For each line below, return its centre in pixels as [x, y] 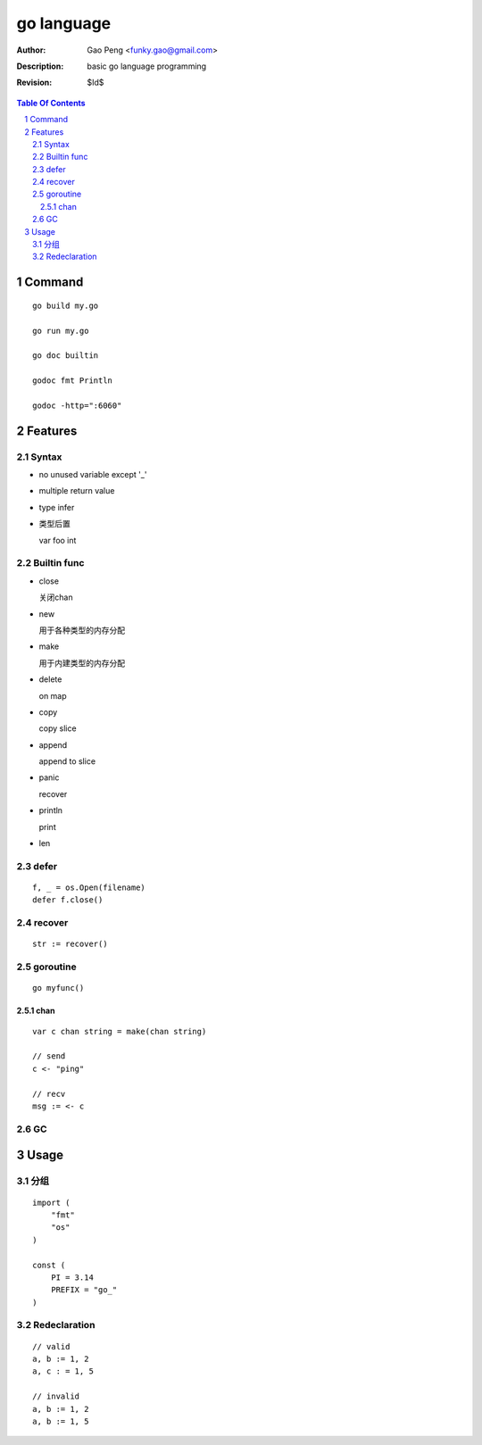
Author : [31, 50]
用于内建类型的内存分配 [82, 663]
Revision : [34, 83]
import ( [51, 1202]
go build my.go [66, 305]
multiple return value [77, 491]
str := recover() [70, 944]
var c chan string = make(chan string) [120, 1031]
